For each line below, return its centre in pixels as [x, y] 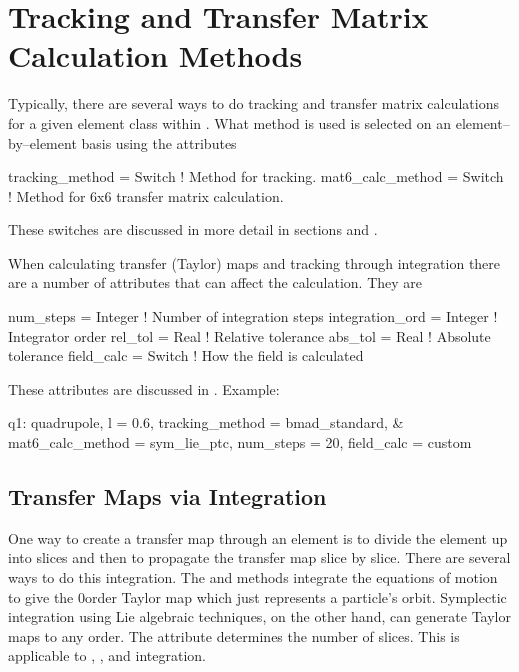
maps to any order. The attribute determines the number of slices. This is [234, 635]
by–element [42, 142]
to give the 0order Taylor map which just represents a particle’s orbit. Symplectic [257, 596]
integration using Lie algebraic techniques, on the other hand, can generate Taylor [260, 616]
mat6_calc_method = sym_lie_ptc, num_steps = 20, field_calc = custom [240, 442]
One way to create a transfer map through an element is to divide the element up [258, 537]
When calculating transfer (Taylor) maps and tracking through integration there [254, 262]
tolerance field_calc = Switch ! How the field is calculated [186, 355]
